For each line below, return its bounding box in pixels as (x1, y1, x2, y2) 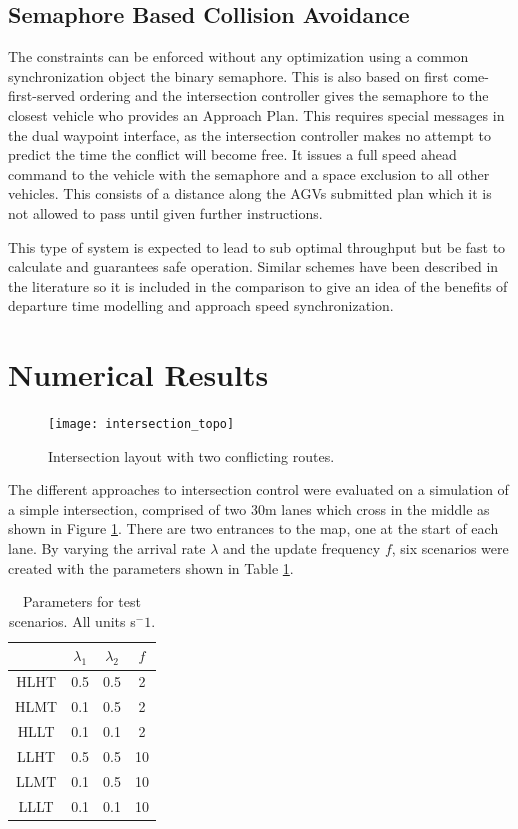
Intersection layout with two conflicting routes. (48, 445, 335, 466)
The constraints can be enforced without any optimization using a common (8, 46, 469, 67)
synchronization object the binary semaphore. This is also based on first (8, 65, 449, 86)
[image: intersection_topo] (48, 417, 235, 432)
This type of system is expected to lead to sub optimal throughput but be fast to (8, 236, 506, 257)
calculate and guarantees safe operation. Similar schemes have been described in (8, 256, 499, 277)
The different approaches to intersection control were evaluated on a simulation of (8, 479, 509, 500)
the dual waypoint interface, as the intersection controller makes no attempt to (8, 124, 491, 145)
